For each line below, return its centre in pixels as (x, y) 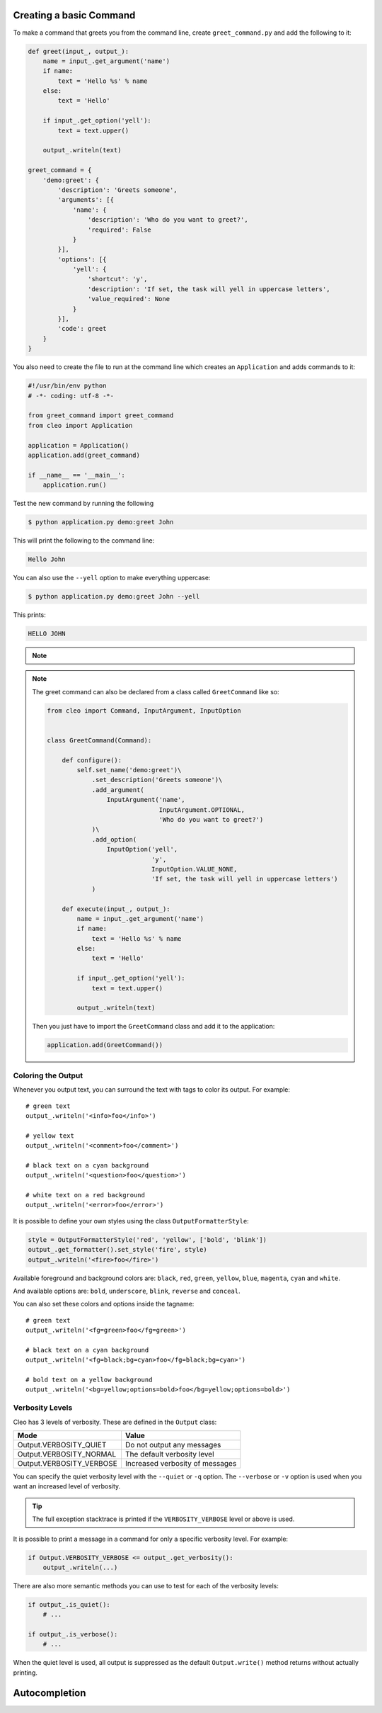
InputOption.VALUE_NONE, (194, 869)
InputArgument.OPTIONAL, (202, 810)
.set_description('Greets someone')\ (157, 780)
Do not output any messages (173, 1445)
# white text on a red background (85, 1195)
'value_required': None (128, 299)
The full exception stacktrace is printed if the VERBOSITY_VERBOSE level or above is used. (163, 1519)
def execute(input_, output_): (116, 909)
